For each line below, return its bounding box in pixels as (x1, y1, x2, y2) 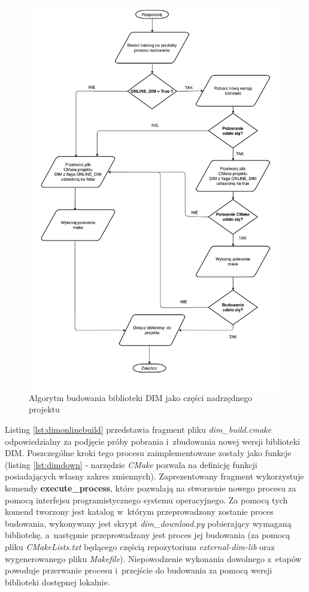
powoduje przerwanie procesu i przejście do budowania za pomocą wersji (5, 564, 272, 576)
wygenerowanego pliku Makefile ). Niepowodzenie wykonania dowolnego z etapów (5, 552, 302, 564)
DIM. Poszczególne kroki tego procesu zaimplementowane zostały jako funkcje (5, 447, 292, 459)
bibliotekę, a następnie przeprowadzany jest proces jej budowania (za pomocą (5, 529, 290, 541)
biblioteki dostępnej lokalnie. (5, 575, 110, 588)
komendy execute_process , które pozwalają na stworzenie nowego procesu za (5, 482, 296, 494)
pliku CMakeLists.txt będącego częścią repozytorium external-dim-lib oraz (5, 540, 275, 552)
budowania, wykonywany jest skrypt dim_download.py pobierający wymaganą (5, 517, 292, 529)
